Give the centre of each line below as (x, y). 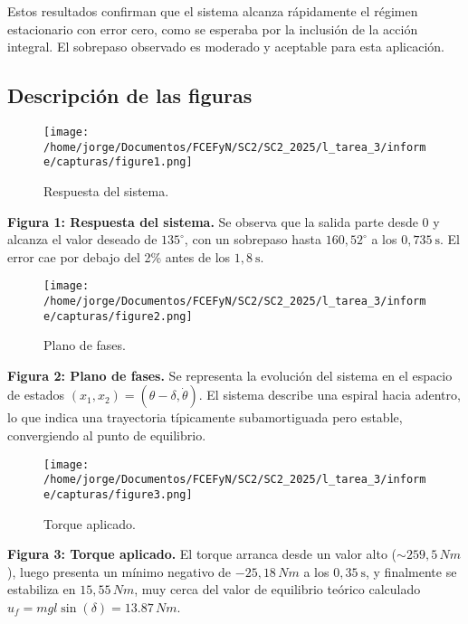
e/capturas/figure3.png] (118, 494)
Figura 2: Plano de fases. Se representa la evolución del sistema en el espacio (230, 375)
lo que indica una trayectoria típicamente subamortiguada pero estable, (205, 417)
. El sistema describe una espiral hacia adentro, (330, 395)
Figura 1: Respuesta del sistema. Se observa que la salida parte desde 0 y (224, 221)
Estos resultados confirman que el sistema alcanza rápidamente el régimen (213, 11)
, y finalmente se (411, 571)
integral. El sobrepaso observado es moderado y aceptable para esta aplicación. (226, 47)
